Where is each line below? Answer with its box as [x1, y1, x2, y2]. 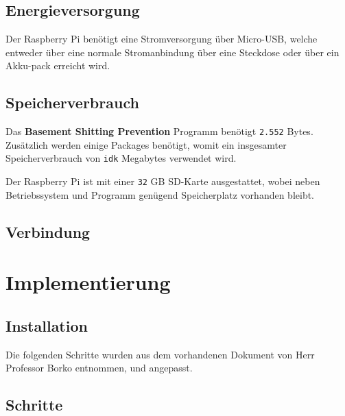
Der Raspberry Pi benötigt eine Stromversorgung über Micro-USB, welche [5, 32, 318, 46]
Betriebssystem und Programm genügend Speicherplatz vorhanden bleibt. [5, 187, 315, 201]
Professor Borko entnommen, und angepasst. [5, 360, 193, 375]
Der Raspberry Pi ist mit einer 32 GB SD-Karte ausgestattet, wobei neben [5, 174, 320, 188]
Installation [5, 315, 88, 336]
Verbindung [5, 221, 91, 242]
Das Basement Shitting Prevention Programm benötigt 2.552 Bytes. [5, 124, 313, 138]
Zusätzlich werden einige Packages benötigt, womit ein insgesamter [5, 137, 287, 151]
